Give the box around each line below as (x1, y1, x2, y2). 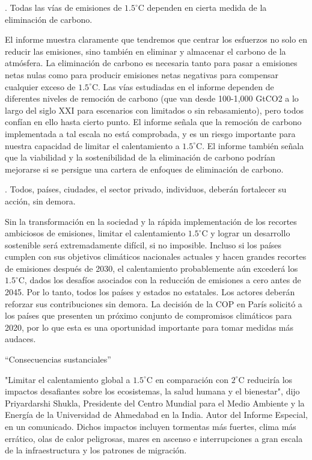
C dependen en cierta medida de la (138, 1, 267, 13)
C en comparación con (146, 373, 228, 385)
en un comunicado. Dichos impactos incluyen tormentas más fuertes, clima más (5, 420, 296, 432)
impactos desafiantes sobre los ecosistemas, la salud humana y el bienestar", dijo (5, 385, 300, 397)
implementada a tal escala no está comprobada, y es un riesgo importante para (5, 127, 296, 140)
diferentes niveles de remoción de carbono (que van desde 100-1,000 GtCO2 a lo (5, 92, 299, 105)
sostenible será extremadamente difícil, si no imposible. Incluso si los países (5, 238, 282, 251)
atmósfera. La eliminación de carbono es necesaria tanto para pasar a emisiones (5, 57, 298, 69)
